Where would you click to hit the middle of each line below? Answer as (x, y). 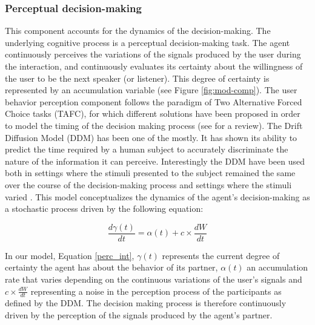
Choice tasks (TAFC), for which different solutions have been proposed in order (153, 113)
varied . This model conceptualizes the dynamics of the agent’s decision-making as (157, 196)
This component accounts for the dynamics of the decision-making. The (138, 31)
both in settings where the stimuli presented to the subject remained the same (150, 173)
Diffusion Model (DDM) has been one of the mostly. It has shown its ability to (151, 137)
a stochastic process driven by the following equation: (104, 208)
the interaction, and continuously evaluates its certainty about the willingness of (154, 66)
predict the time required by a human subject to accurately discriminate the (147, 149)
